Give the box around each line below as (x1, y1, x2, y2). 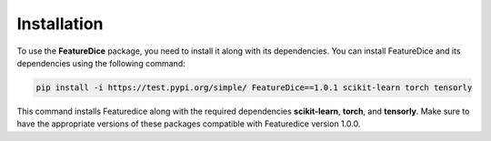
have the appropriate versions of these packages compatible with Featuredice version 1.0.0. (16, 118, 361, 129)
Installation (16, 14, 104, 34)
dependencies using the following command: (16, 57, 185, 68)
